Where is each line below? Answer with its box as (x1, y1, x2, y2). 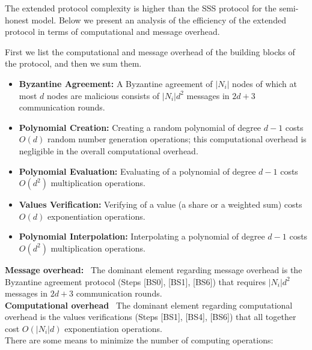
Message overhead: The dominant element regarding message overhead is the (5, 263, 302, 276)
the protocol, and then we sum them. (5, 57, 142, 70)
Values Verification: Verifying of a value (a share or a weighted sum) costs (19, 198, 302, 211)
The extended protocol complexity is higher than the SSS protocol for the (5, 2, 277, 14)
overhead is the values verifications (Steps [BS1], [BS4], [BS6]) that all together (5, 310, 296, 323)
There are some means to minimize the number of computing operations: (5, 334, 274, 346)
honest (5, 13, 29, 26)
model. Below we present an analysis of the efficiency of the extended (31, 13, 286, 26)
